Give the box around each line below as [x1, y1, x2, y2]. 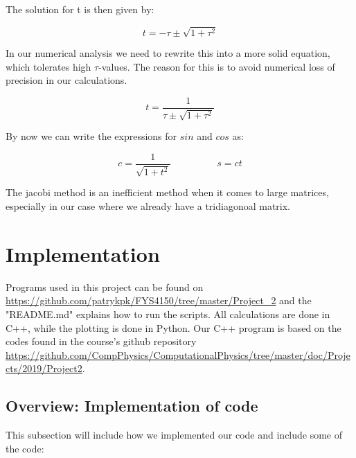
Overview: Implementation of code [6, 395, 258, 416]
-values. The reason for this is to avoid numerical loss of [98, 59, 335, 73]
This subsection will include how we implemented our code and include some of [6, 428, 343, 442]
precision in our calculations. [6, 73, 127, 87]
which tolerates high [6, 59, 91, 73]
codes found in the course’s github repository [6, 334, 197, 349]
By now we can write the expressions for [6, 129, 177, 143]
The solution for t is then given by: [6, 2, 154, 16]
